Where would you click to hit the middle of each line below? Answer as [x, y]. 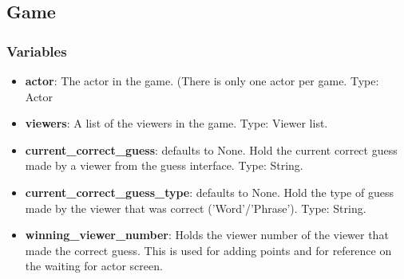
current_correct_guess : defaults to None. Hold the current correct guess [211, 149]
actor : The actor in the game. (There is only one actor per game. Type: [202, 81]
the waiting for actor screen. [94, 266]
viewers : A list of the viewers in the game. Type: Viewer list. [176, 123]
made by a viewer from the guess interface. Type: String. [164, 165]
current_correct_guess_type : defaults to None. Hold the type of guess [209, 192]
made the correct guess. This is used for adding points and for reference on [208, 250]
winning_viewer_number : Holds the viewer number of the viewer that [207, 235]
